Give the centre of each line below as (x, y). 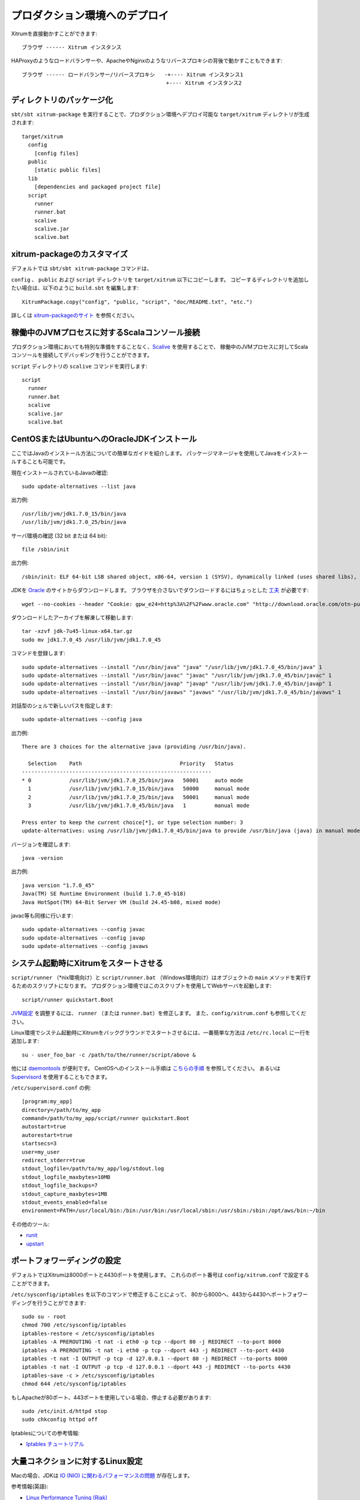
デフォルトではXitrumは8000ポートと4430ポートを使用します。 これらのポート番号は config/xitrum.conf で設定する (160, 1275)
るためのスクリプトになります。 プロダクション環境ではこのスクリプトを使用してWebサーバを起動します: (141, 986)
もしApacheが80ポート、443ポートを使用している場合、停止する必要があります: (111, 1397)
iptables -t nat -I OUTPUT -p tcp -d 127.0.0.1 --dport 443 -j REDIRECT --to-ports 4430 (156, 1367)
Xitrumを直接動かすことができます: (54, 34)
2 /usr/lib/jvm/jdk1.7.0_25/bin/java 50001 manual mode (139, 797)
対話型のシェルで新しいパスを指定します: (62, 706)
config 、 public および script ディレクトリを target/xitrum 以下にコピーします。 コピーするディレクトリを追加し (160, 280)
